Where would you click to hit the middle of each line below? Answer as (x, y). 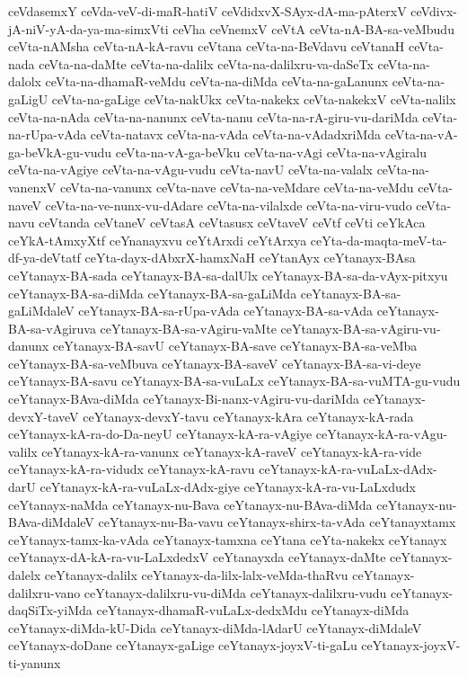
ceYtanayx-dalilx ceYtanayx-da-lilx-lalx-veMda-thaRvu (196, 575)
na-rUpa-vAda (48, 134)
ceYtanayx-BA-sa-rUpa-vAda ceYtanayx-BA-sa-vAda (225, 311)
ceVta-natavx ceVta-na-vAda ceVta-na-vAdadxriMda (236, 134)
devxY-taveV (44, 416)
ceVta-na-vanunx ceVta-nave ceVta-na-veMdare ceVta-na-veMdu (237, 187)
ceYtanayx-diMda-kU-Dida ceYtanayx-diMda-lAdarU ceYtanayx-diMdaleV (215, 627)
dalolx (25, 81)
